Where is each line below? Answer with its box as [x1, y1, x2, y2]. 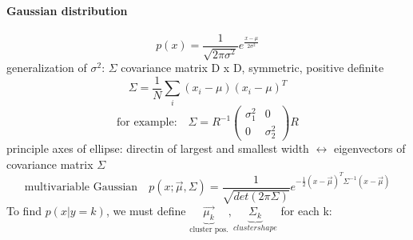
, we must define [105, 202, 186, 219]
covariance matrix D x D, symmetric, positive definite [121, 59, 384, 76]
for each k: [280, 202, 332, 219]
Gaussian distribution [6, 2, 128, 18]
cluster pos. [189, 226, 228, 234]
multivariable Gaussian [24, 182, 138, 194]
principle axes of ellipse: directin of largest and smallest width [6, 140, 309, 157]
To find [6, 202, 42, 219]
